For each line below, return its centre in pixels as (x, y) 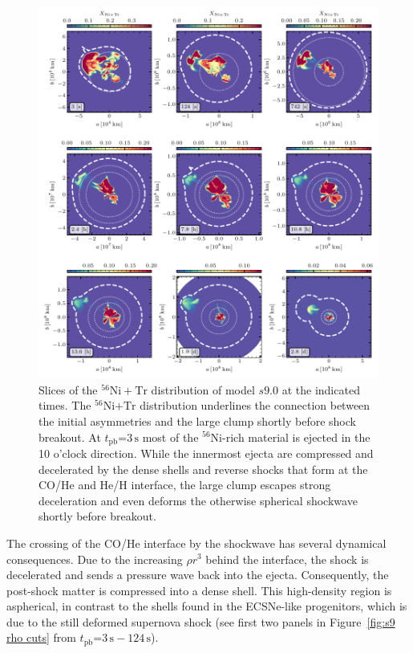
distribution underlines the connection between (255, 405)
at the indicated (321, 389)
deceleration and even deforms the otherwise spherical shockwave (198, 500)
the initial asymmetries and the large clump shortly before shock (197, 420)
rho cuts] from (41, 637)
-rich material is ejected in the (296, 437)
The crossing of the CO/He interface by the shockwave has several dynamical (196, 543)
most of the (170, 437)
